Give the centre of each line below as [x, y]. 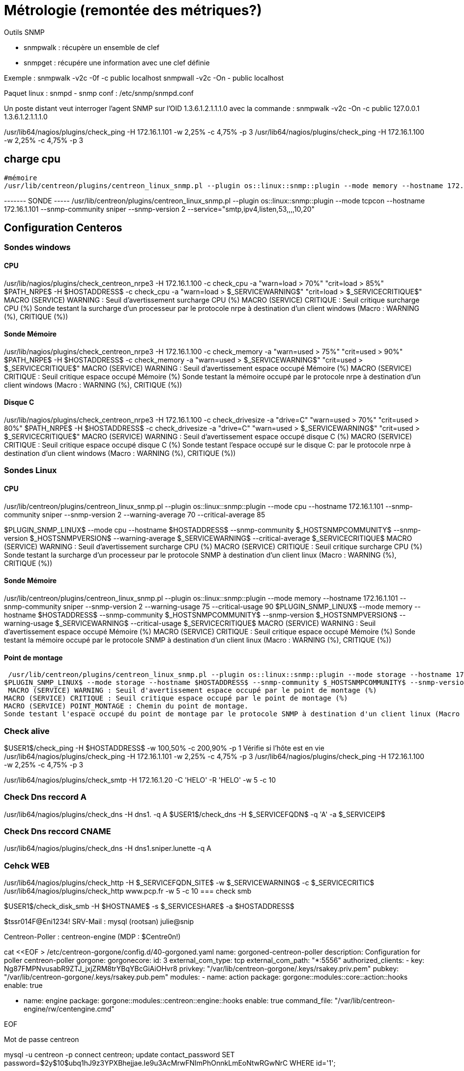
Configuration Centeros [63, 228]
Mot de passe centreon [42, 1040]
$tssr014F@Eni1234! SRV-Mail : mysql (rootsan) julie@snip [99, 922]
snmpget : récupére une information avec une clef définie [117, 62]
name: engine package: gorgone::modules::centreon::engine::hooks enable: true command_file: [178, 1001]
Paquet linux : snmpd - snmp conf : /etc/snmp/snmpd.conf [99, 93]
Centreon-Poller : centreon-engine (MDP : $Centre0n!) [92, 937]
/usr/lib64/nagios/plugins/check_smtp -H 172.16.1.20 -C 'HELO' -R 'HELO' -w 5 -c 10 [140, 780]
